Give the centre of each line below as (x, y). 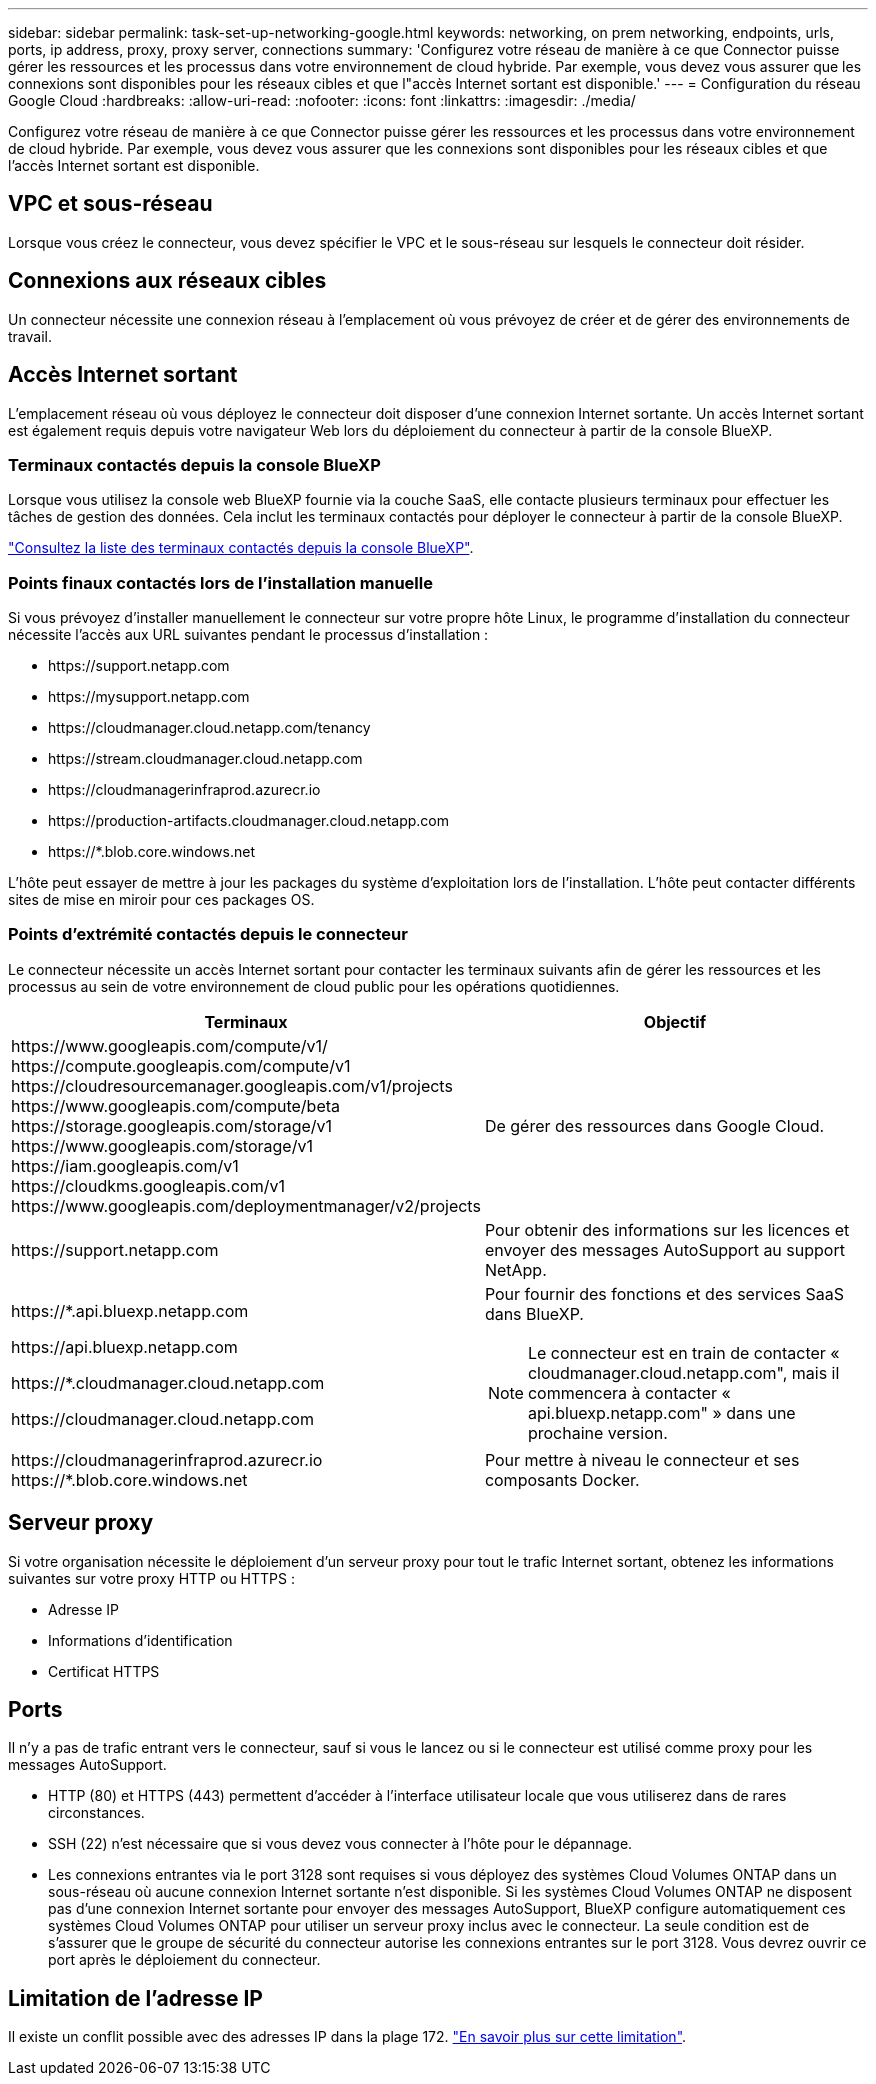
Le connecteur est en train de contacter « (683, 1352)
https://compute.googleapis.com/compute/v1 (181, 1065)
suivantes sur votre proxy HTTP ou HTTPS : (151, 1578)
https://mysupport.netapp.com (149, 697)
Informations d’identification (140, 1640)
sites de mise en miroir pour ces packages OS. (161, 900)
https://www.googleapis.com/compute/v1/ (169, 1045)
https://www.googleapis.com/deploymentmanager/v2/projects (246, 1205)
